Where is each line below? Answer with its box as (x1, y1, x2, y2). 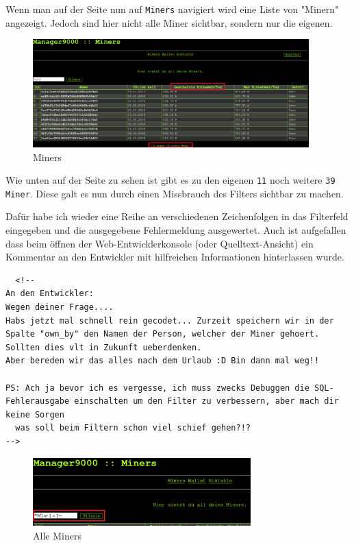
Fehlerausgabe (5, 396, 70, 407)
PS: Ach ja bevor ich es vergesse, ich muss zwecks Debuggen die (5, 383, 309, 393)
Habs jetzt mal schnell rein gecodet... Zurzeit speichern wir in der (5, 315, 334, 326)
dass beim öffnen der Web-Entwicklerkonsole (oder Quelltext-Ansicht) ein (5, 236, 314, 250)
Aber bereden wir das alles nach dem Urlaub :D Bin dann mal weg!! (5, 356, 320, 366)
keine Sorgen (5, 409, 64, 420)
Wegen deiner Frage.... (5, 302, 114, 313)
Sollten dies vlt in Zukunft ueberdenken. (5, 342, 202, 352)
